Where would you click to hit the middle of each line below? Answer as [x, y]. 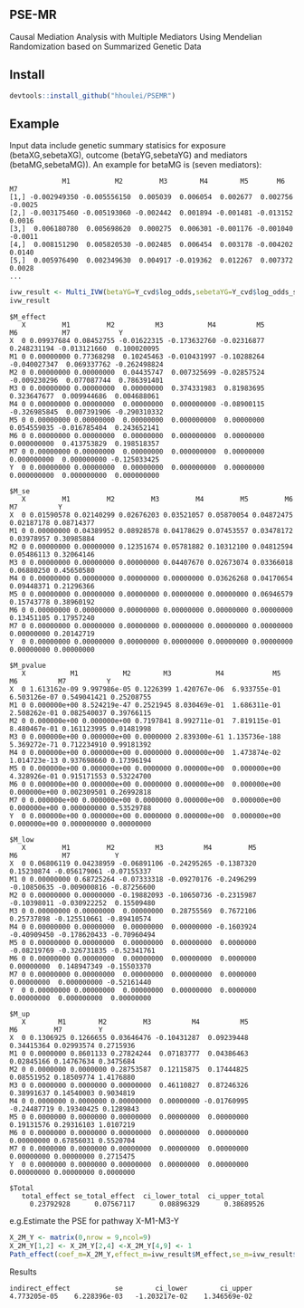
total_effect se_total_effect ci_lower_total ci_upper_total [143, 1197]
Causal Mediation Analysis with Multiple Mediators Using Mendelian [136, 36]
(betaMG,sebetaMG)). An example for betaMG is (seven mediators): [136, 165]
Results [24, 1272]
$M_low [22, 840]
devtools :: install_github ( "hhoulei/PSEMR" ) [93, 95]
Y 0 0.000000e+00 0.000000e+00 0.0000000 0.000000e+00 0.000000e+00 [145, 816]
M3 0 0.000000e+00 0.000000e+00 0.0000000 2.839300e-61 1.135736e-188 [145, 737]
